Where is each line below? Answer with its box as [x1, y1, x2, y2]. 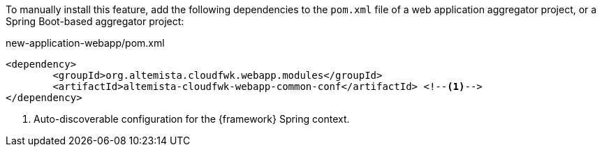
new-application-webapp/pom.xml [6, 37, 165, 49]
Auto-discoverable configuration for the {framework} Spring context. [34, 113, 350, 125]
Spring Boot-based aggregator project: [6, 15, 184, 27]
